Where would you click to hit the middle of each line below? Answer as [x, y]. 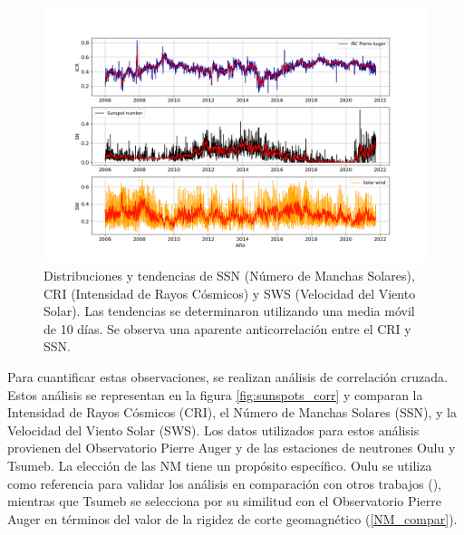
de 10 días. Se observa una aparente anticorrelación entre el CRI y [227, 328]
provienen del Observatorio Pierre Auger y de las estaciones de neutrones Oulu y [232, 448]
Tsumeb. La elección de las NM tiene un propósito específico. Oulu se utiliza [220, 465]
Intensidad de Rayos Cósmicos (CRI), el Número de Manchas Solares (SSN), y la [232, 412]
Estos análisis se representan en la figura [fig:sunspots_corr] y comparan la [215, 394]
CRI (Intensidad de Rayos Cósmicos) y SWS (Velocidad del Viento [230, 293]
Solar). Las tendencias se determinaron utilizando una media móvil [229, 311]
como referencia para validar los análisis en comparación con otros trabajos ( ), [224, 483]
